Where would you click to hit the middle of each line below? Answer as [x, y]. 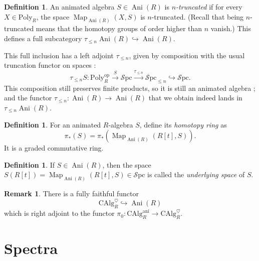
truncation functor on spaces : [50, 65]
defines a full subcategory [43, 38]
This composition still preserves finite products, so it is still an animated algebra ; [130, 88]
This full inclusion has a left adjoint [59, 55]
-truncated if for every [209, 7]
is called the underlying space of [196, 174]
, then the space [127, 164]
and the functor [28, 98]
